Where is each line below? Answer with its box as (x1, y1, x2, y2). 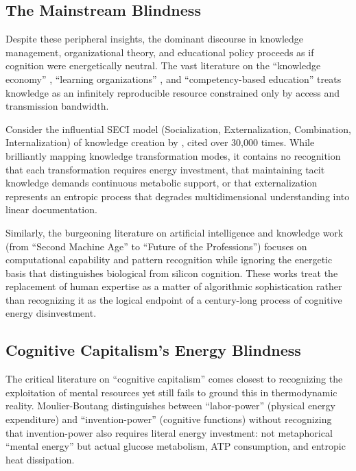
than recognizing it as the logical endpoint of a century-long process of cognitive (5, 292, 342, 306)
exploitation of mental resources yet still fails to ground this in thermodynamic (5, 385, 337, 399)
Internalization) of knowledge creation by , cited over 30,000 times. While (5, 135, 315, 149)
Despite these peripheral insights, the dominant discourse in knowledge (5, 32, 303, 46)
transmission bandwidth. (5, 99, 109, 113)
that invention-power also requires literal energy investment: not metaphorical (5, 425, 333, 439)
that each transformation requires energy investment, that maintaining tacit (5, 162, 325, 176)
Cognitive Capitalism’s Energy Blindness (5, 339, 301, 361)
